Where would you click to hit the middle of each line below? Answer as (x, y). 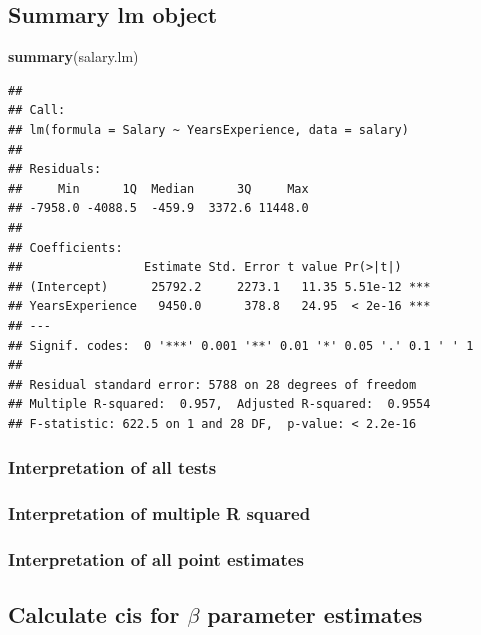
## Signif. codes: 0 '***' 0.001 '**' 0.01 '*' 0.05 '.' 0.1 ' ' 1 (241, 345)
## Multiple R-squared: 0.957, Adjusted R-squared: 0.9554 (219, 404)
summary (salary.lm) (73, 56)
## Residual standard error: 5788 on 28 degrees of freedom (212, 384)
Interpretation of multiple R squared (159, 513)
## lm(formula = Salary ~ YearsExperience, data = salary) (208, 129)
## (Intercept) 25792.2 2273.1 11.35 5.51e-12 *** (219, 286)
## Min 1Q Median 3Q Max (158, 188)
